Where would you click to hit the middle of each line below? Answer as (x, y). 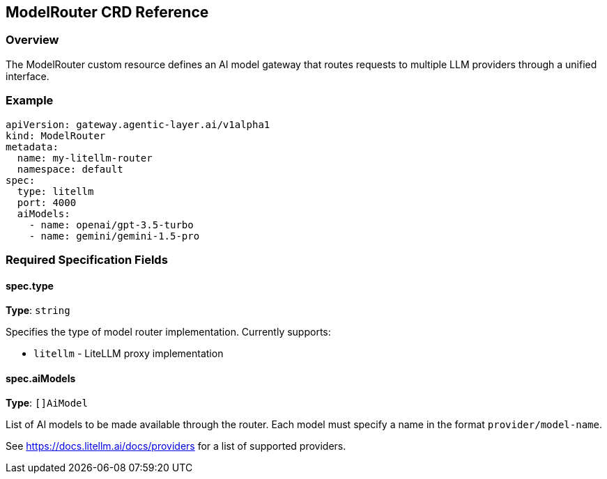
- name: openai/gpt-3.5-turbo (111, 225)
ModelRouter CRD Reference (107, 12)
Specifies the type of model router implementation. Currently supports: (168, 332)
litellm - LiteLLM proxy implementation (129, 354)
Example (30, 101)
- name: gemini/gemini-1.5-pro (114, 236)
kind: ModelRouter (56, 135)
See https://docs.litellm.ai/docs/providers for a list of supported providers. (176, 446)
